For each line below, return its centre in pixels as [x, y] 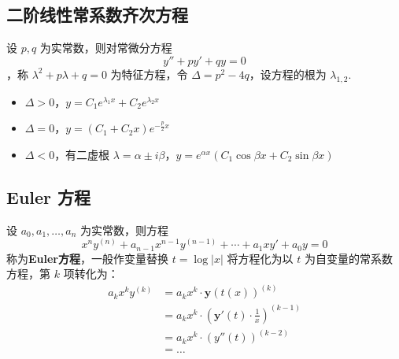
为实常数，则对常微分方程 [106, 48]
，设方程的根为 [288, 74]
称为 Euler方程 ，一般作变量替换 [88, 258]
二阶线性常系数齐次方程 [97, 15]
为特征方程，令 [149, 74]
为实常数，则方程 [125, 229]
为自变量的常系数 [348, 258]
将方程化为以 [260, 258]
